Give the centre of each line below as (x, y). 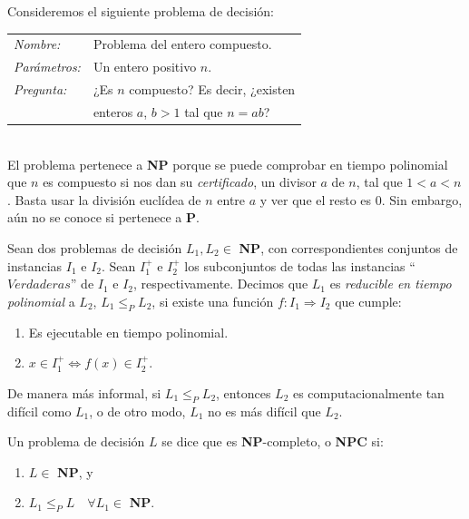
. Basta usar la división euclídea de (104, 199)
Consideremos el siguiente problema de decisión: (141, 11)
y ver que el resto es (316, 199)
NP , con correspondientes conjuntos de (348, 247)
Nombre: (37, 44)
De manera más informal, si (84, 392)
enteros (113, 111)
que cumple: (368, 301)
